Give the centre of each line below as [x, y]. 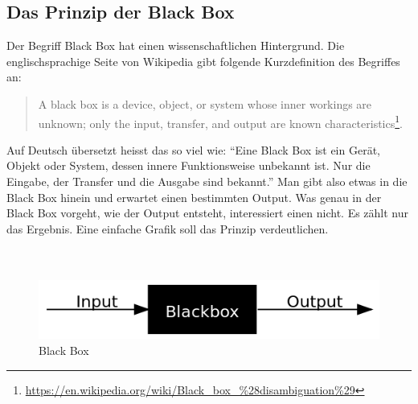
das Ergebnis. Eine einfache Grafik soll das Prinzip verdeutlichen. [168, 228]
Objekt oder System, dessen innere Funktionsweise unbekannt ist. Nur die [189, 165]
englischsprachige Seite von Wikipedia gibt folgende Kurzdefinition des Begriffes [203, 61]
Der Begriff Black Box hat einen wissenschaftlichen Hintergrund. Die [176, 45]
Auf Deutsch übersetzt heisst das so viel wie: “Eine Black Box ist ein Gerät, [193, 149]
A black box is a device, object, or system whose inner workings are [205, 103]
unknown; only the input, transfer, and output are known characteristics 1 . [220, 122]
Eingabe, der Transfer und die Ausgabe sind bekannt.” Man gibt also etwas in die [207, 181]
